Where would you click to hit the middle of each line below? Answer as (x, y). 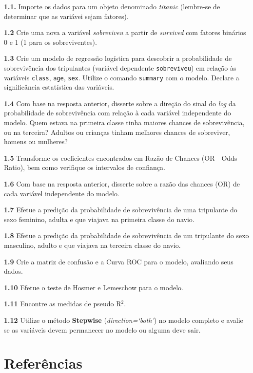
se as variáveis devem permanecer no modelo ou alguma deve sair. (102, 329)
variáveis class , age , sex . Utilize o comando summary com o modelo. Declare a (122, 77)
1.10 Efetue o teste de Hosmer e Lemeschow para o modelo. (94, 287)
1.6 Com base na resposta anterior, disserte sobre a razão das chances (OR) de (122, 184)
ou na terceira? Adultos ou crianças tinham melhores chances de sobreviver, (117, 132)
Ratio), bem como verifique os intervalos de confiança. (85, 167)
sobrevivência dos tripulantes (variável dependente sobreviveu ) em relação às (120, 67)
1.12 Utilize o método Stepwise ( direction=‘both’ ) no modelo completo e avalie (124, 320)
